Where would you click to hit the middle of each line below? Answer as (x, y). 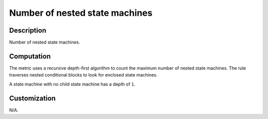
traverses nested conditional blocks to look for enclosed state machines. (83, 75)
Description (28, 30)
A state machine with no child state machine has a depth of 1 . (72, 84)
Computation (30, 56)
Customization (33, 98)
